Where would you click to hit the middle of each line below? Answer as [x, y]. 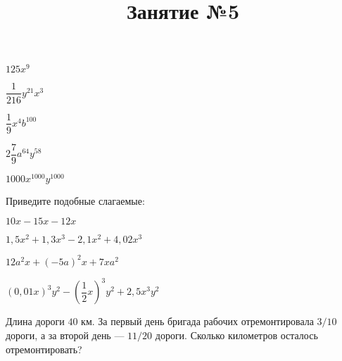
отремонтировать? [44, 349]
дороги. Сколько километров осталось [236, 335]
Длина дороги [35, 321]
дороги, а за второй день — [65, 335]
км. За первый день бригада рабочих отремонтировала [197, 321]
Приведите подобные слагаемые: [75, 200]
